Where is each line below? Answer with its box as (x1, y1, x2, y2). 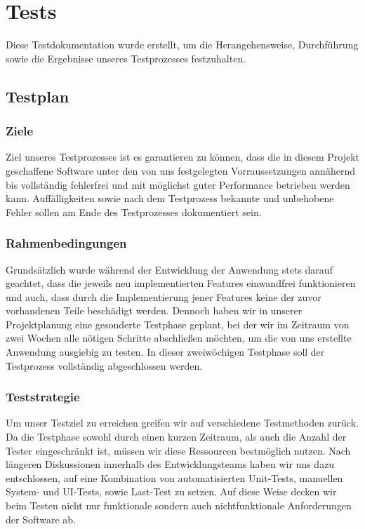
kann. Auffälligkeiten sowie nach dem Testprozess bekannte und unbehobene (6, 191, 334, 206)
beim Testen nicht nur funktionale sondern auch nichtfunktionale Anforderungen (6, 498, 352, 513)
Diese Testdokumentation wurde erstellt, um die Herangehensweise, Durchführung (6, 37, 359, 52)
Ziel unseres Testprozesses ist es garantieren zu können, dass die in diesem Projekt (6, 149, 359, 164)
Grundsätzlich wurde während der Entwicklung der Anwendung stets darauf (6, 262, 333, 276)
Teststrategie (6, 388, 80, 406)
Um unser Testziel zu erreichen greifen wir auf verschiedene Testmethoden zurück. (6, 415, 359, 430)
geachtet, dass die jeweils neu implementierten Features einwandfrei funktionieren (6, 276, 356, 290)
